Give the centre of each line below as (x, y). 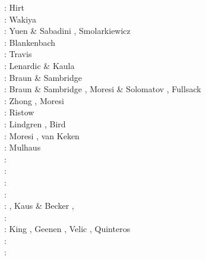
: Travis (18, 54)
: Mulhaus (23, 147)
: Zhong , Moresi (34, 100)
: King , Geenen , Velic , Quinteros (67, 229)
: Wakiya (20, 19)
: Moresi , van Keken (42, 135)
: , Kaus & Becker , (39, 206)
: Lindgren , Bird (35, 123)
